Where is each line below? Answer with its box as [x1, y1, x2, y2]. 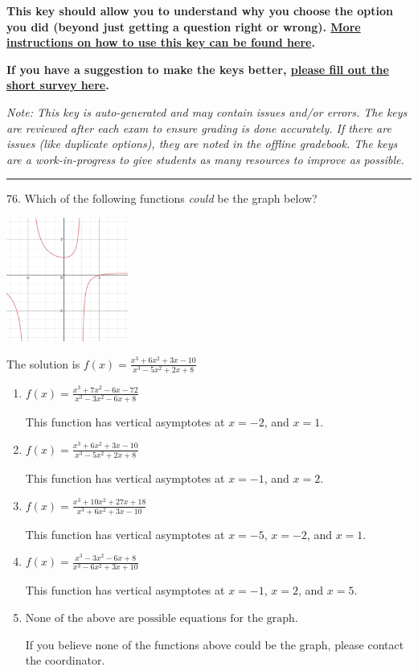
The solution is [6, 355, 80, 372]
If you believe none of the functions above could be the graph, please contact [25, 636, 404, 652]
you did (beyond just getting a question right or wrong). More [6, 18, 361, 35]
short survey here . [6, 76, 109, 93]
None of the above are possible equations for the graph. [25, 613, 298, 625]
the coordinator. [25, 652, 105, 669]
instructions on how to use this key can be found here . [6, 34, 315, 51]
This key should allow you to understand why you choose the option [6, 2, 394, 19]
